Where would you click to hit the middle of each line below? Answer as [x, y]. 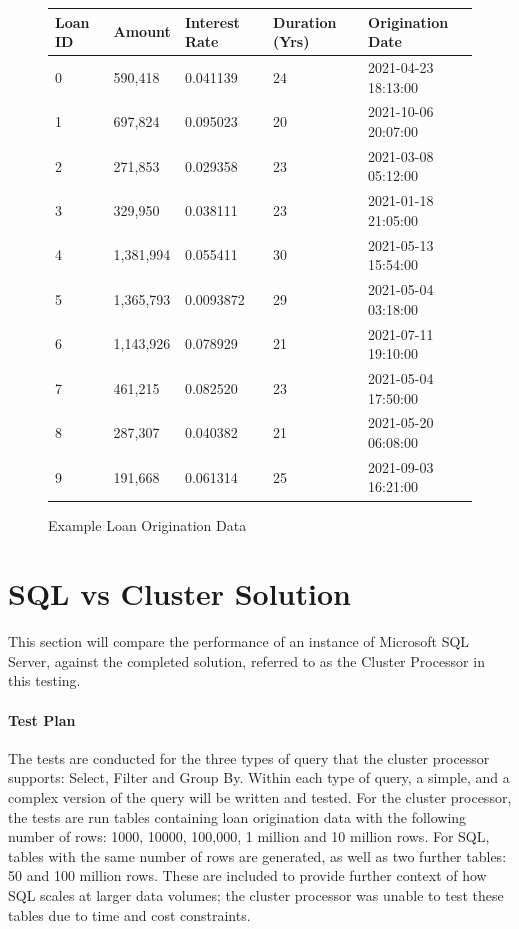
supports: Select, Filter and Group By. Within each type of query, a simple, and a [259, 777]
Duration [305, 21]
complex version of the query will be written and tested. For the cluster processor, [260, 797]
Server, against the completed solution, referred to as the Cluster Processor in [246, 660]
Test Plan [42, 719]
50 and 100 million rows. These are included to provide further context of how [247, 875]
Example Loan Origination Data [147, 524]
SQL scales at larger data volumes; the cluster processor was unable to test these [256, 895]
